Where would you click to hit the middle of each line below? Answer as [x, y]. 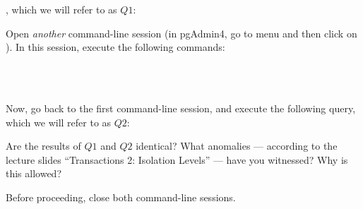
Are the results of [43, 146]
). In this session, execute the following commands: [115, 47]
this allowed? [34, 173]
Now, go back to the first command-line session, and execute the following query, [181, 108]
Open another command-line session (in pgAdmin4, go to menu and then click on [181, 33]
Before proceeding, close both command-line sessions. [121, 197]
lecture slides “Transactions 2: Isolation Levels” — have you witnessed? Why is [177, 159]
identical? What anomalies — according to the [237, 146]
